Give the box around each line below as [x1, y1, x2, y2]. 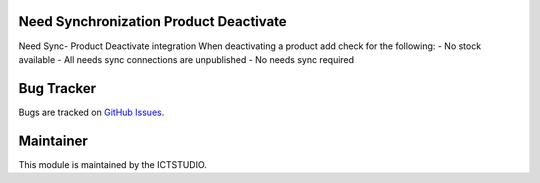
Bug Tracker [18, 80, 97, 97]
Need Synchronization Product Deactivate [18, 13, 287, 30]
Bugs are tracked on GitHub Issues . [18, 106, 165, 118]
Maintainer [18, 132, 89, 149]
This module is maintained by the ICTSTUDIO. [18, 158, 207, 170]
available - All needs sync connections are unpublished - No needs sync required [18, 53, 355, 65]
